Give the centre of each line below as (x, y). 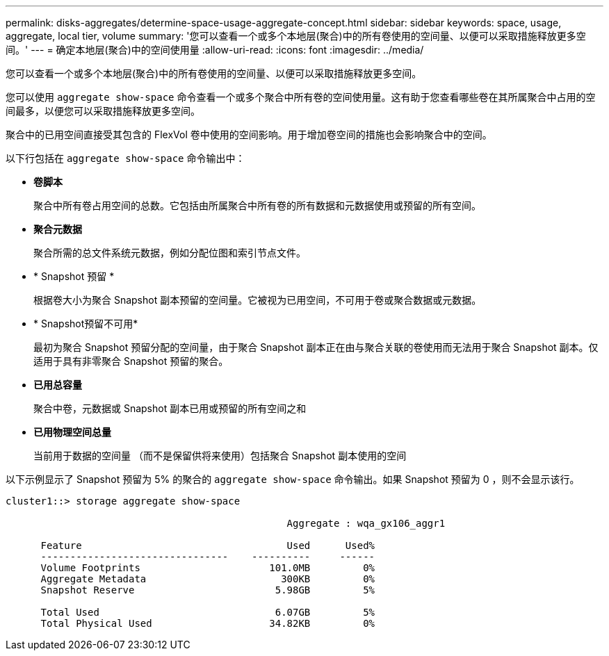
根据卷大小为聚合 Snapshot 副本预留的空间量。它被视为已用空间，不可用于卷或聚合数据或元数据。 (258, 300)
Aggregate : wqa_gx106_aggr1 (366, 523)
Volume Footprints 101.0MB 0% (208, 568)
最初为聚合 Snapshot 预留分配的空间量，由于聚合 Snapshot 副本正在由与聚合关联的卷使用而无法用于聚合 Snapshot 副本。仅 (316, 347)
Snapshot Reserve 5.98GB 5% (208, 590)
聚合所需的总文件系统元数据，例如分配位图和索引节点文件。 (170, 253)
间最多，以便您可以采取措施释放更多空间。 (103, 111)
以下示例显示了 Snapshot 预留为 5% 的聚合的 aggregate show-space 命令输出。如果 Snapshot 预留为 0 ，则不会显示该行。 (293, 479)
